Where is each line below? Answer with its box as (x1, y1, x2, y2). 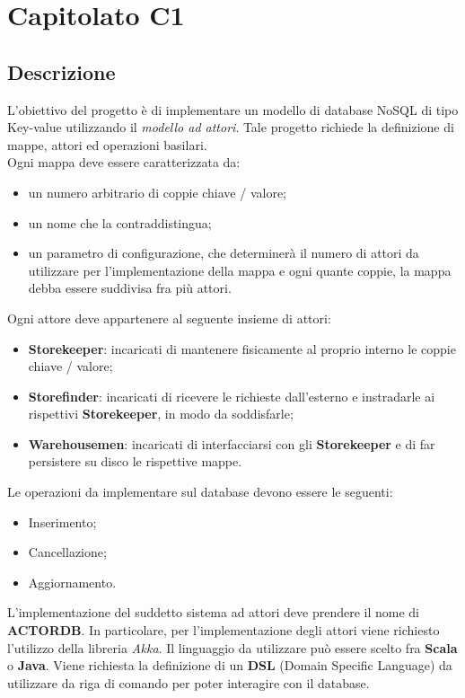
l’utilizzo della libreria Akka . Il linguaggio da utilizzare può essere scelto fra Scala (7, 638, 458, 657)
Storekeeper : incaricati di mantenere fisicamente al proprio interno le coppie (28, 339, 456, 358)
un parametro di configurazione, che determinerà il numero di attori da (28, 243, 419, 262)
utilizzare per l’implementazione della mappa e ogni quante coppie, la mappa (28, 261, 452, 279)
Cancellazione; (28, 543, 107, 561)
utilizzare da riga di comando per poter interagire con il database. (7, 673, 370, 692)
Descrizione (7, 57, 116, 85)
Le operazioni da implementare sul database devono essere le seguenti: (7, 482, 393, 501)
